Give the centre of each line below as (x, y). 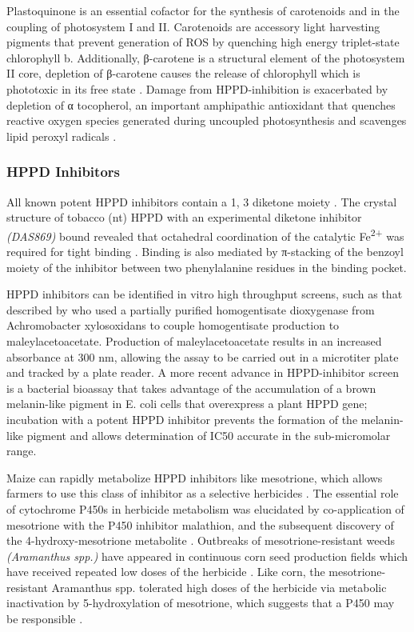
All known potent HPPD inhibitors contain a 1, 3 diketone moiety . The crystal (202, 201)
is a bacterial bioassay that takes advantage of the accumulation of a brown (191, 388)
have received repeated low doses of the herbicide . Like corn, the (166, 572)
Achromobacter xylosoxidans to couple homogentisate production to (173, 325)
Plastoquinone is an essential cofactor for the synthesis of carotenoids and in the (203, 10)
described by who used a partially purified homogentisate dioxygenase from (191, 309)
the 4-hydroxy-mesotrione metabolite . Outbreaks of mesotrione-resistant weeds (201, 540)
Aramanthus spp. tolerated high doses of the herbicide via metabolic (219, 587)
